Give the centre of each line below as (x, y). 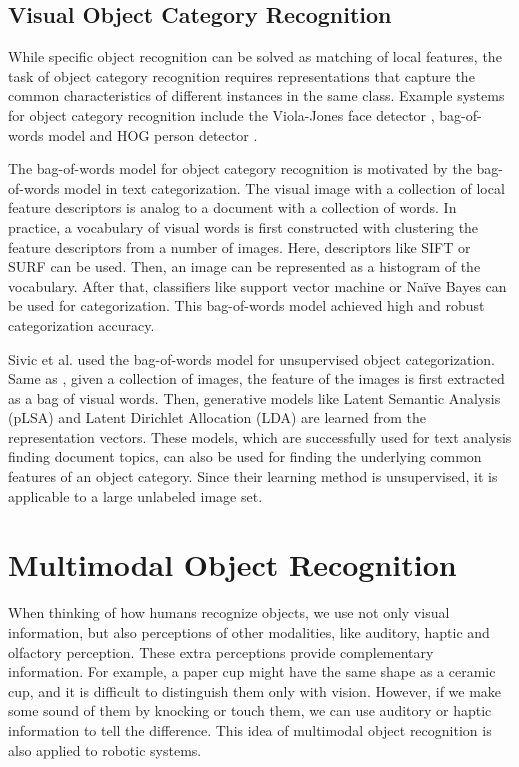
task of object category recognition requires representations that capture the (241, 75)
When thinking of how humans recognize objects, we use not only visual (229, 612)
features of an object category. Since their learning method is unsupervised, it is (253, 476)
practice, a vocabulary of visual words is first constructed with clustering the (243, 226)
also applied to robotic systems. (105, 749)
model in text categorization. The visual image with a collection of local (284, 187)
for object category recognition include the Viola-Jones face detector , (221, 114)
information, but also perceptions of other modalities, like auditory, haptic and (249, 631)
